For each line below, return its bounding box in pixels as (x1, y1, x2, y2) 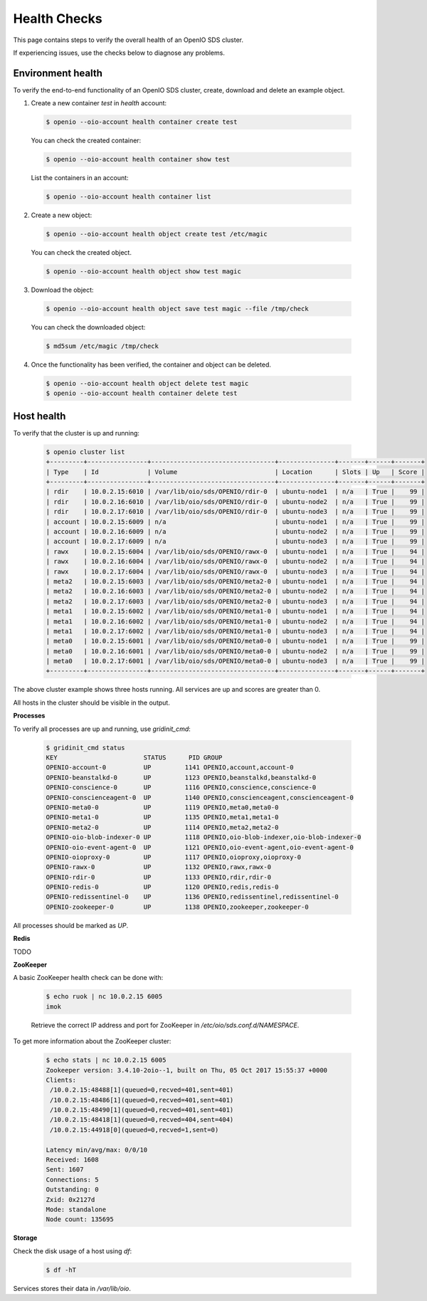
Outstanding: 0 (46, 1186, 99, 1194)
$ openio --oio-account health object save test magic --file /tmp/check (46, 305, 309, 313)
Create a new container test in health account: (31, 99, 167, 107)
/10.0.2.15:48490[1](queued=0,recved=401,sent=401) (50, 1106, 234, 1114)
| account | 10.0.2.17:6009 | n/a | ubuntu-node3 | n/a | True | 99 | (46, 537, 425, 546)
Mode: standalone (46, 1206, 107, 1213)
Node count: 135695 (46, 1216, 114, 1223)
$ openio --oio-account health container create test (46, 118, 238, 126)
